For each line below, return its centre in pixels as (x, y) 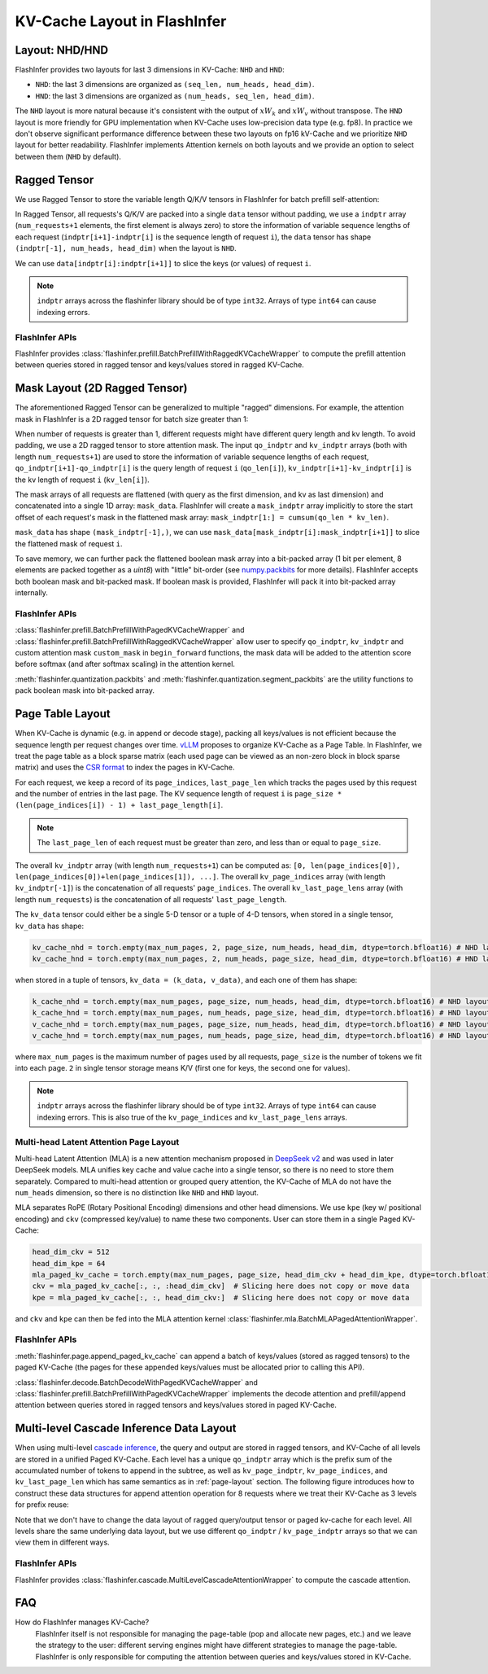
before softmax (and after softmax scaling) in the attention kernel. (125, 664)
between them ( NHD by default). (68, 156)
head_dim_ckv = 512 (71, 1252)
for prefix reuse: (42, 1505)
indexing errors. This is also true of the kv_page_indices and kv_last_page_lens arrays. (192, 1117)
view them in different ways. (62, 1542)
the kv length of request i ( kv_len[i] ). (82, 480)
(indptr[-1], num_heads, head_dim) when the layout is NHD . (126, 248)
